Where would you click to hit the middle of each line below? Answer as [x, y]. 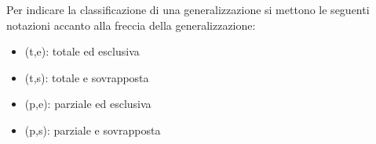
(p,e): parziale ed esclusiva [88, 104]
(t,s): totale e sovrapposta [87, 77]
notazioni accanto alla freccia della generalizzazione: [131, 25]
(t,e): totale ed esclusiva [82, 51]
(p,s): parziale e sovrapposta [93, 130]
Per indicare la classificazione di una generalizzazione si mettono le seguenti [188, 9]
